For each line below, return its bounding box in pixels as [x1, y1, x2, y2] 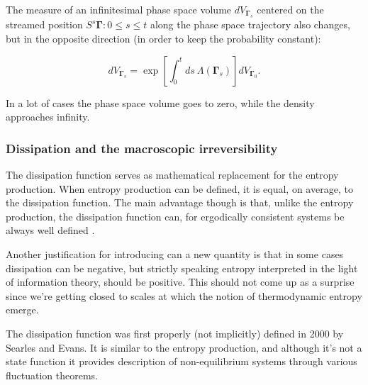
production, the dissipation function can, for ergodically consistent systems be [6, 208, 345, 223]
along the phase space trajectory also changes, [150, 17, 350, 32]
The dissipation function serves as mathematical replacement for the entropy [6, 167, 339, 182]
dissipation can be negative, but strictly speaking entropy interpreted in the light [6, 260, 358, 275]
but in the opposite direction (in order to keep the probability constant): [6, 31, 321, 45]
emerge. [6, 302, 39, 317]
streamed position [6, 17, 83, 32]
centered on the [257, 2, 324, 16]
